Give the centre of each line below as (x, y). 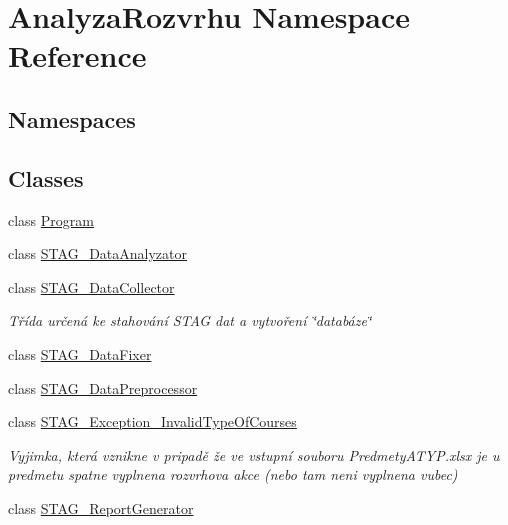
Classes (46, 177)
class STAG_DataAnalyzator (97, 253)
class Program (51, 219)
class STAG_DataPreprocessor (103, 387)
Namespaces (72, 118)
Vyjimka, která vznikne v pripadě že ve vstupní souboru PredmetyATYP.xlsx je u (254, 454)
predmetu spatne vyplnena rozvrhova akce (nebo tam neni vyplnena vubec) (233, 474)
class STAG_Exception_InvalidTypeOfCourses (152, 421)
